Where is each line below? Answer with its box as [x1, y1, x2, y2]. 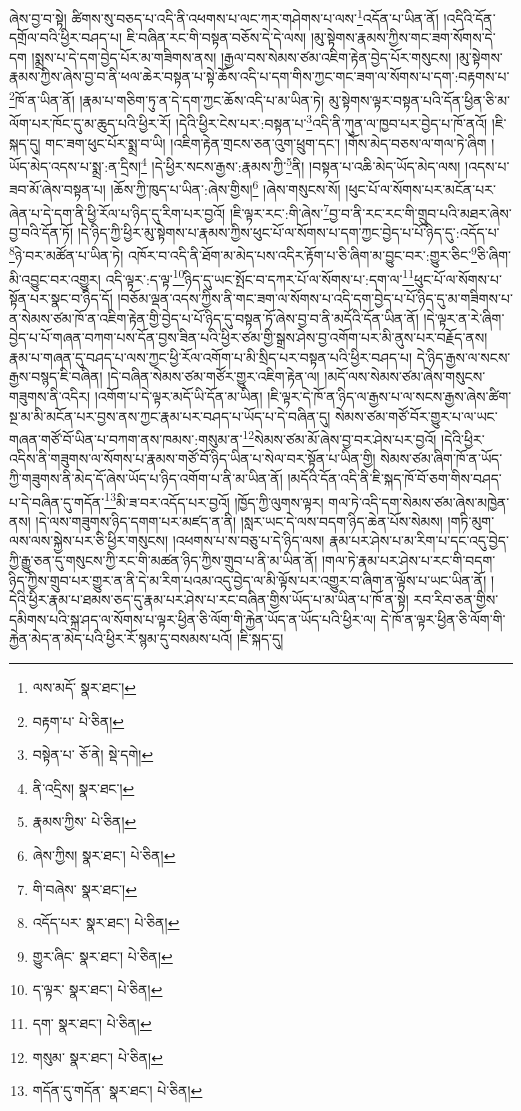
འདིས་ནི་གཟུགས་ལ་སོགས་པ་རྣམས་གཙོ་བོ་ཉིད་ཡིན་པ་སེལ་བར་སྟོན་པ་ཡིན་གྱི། [9, 448, 376, 469]
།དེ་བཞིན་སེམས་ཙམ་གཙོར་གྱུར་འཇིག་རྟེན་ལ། [107, 366, 320, 387]
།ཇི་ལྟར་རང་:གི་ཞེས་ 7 [229, 199, 330, 223]
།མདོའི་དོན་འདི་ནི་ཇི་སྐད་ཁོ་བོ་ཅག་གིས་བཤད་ [287, 467, 502, 488]
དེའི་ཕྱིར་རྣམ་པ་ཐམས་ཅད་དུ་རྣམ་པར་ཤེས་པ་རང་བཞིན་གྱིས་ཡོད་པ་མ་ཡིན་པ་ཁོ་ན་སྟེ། [9, 589, 409, 610]
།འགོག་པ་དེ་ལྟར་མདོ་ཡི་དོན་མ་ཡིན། [94, 385, 263, 406]
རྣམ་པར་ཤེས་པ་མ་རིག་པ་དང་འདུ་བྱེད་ [329, 530, 509, 551]
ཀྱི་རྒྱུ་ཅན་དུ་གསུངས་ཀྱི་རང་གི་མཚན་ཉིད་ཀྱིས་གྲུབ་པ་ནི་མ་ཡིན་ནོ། [9, 550, 318, 570]
